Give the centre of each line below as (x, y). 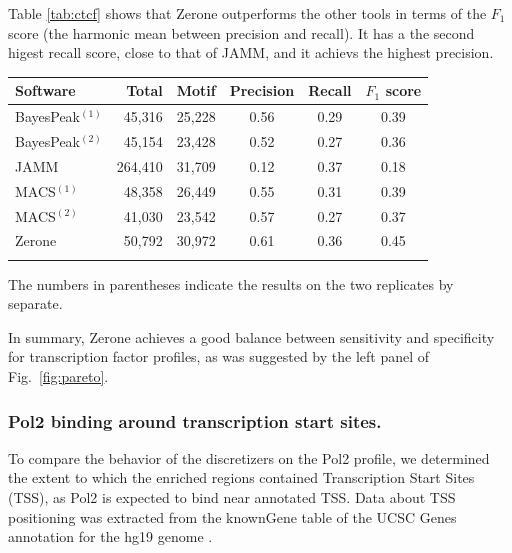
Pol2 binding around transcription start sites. (195, 420)
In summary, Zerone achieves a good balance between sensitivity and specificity (251, 336)
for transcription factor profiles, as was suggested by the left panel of (219, 356)
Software (45, 90)
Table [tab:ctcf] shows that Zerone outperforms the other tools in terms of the (247, 13)
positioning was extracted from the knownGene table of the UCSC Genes (232, 516)
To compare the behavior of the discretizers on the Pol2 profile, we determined (249, 457)
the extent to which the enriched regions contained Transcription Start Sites (241, 477)
